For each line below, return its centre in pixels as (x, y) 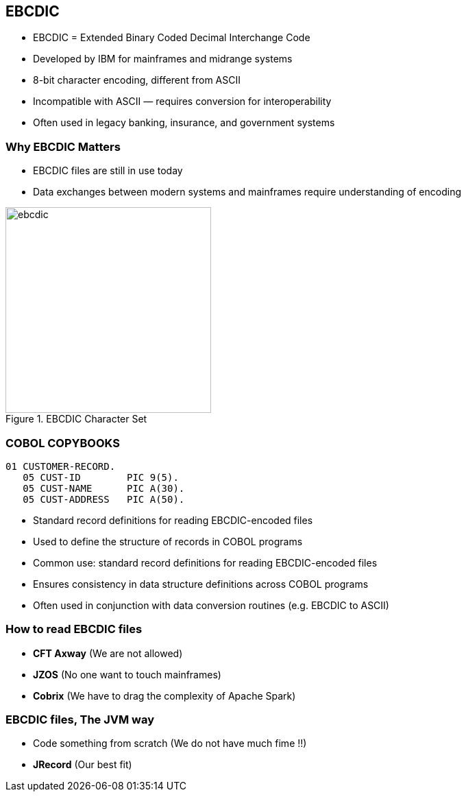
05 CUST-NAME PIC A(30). (104, 488)
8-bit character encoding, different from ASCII (137, 80)
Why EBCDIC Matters (63, 146)
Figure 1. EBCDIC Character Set (76, 419)
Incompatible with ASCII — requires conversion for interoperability (182, 102)
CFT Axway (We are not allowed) (108, 653)
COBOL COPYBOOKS (63, 443)
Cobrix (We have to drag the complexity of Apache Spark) (164, 695)
